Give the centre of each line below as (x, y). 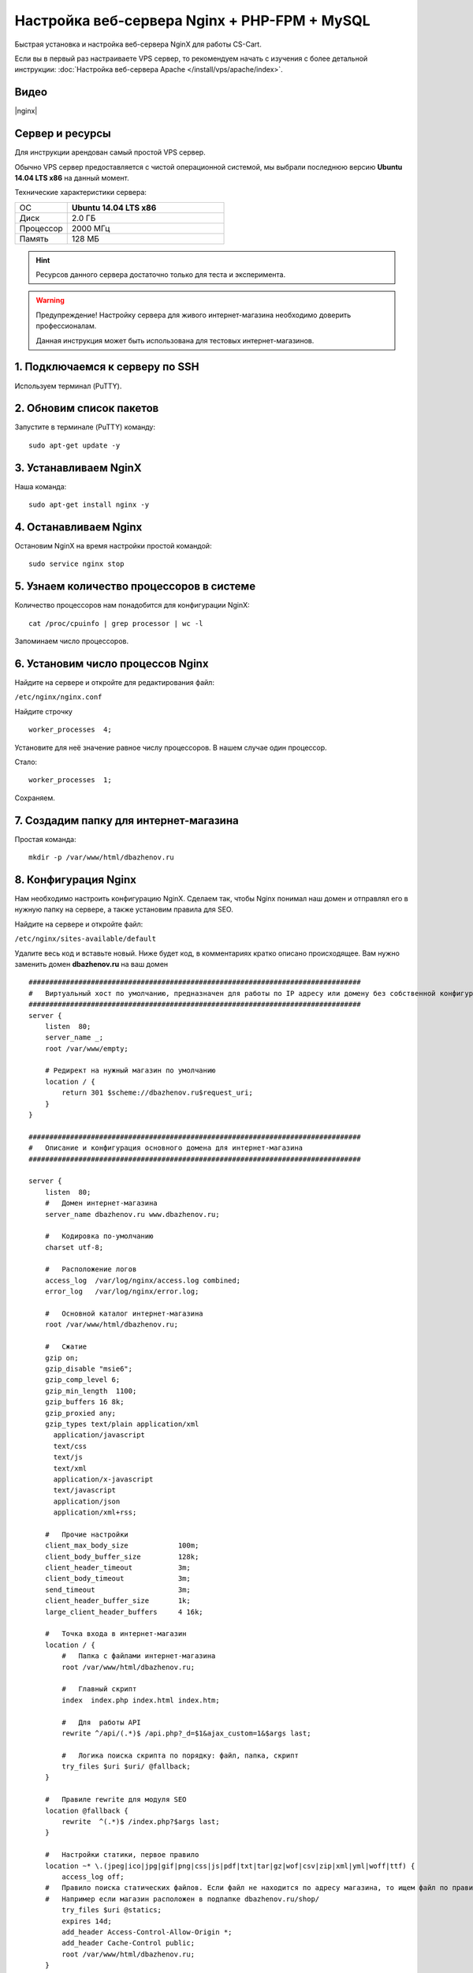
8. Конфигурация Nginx (76, 880)
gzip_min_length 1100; (91, 1391)
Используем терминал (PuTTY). (68, 386)
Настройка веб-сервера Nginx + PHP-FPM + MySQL (192, 21)
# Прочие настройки (87, 1534)
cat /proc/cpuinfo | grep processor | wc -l (116, 623)
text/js (68, 1457)
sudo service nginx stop (76, 564)
